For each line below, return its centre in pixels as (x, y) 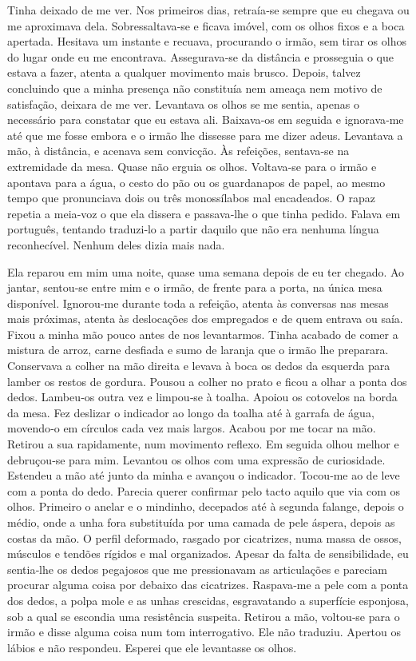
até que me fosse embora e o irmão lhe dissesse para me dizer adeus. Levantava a (205, 135)
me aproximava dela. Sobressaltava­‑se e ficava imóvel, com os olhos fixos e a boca (206, 25)
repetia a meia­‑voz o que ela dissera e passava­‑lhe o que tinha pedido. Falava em (204, 213)
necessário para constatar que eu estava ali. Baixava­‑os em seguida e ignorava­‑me (206, 119)
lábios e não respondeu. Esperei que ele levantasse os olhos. (152, 647)
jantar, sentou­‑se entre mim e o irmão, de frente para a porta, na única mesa (195, 287)
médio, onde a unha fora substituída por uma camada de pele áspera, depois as (201, 522)
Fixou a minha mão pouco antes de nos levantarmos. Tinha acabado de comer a (203, 334)
